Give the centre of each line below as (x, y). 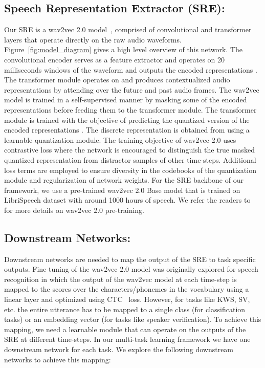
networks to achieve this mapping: (58, 359)
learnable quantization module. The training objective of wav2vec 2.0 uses (120, 139)
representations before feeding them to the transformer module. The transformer (130, 109)
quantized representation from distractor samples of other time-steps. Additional (130, 159)
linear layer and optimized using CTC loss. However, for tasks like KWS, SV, (127, 299)
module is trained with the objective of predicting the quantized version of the (127, 120)
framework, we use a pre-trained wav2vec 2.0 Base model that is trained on (122, 190)
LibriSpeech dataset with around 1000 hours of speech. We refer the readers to (127, 200)
